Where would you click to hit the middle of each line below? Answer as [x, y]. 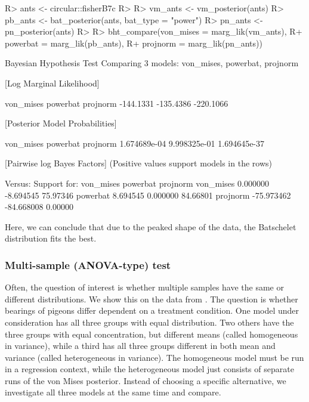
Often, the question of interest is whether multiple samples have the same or [144, 287]
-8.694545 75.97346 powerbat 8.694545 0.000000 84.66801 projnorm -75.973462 [148, 195]
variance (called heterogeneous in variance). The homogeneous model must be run [154, 357]
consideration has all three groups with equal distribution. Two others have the [149, 322]
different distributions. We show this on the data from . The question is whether [152, 299]
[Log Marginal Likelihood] [52, 83]
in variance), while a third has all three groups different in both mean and [140, 346]
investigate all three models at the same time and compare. [113, 392]
